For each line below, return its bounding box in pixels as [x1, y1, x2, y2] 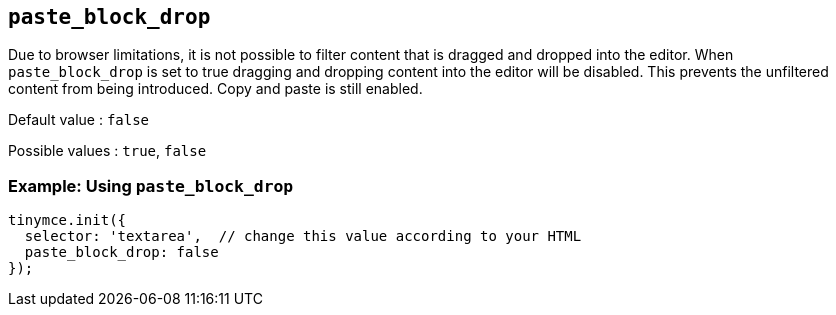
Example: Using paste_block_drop [8, 175, 294, 196]
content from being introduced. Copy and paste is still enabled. [8, 80, 423, 98]
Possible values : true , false [8, 142, 207, 160]
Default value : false [8, 111, 150, 129]
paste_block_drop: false [24, 244, 219, 261]
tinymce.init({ [8, 212, 127, 229]
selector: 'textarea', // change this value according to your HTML [24, 228, 582, 245]
